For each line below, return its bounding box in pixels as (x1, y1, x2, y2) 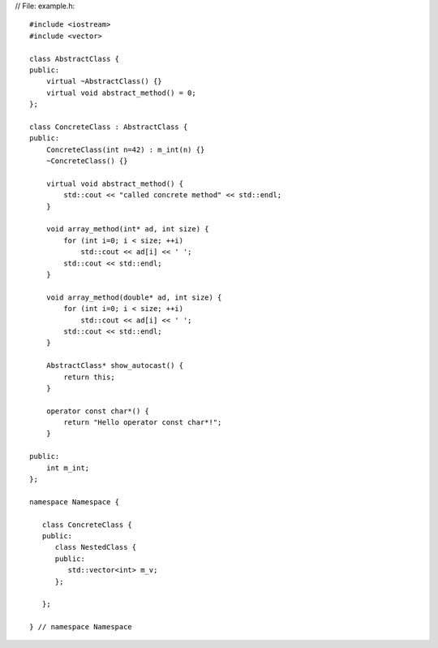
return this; (63, 372, 115, 382)
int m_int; (45, 463, 90, 473)
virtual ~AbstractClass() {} (45, 77, 162, 86)
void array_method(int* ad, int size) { (45, 224, 210, 234)
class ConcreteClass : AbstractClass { (29, 122, 188, 132)
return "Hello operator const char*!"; (63, 418, 222, 427)
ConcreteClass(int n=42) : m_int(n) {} (45, 145, 205, 154)
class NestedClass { (54, 542, 137, 552)
